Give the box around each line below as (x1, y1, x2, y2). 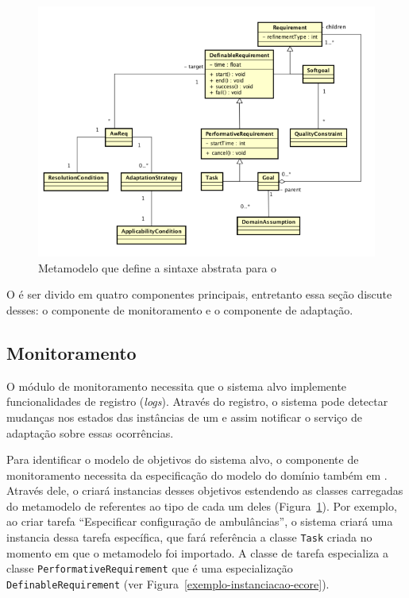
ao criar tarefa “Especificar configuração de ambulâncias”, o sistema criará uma (6, 513, 393, 530)
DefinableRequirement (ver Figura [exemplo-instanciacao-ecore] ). (6, 575, 330, 592)
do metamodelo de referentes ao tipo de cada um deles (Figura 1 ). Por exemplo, (6, 497, 397, 514)
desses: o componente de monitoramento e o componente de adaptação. (6, 301, 353, 318)
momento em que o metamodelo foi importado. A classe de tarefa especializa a (6, 544, 388, 561)
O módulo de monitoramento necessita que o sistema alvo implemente (6, 377, 347, 394)
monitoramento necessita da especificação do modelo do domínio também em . (6, 466, 388, 483)
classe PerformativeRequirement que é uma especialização (6, 560, 293, 577)
